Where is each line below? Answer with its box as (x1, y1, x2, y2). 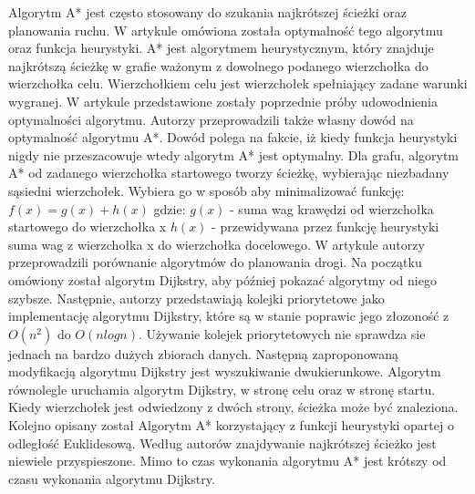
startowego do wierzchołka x (8, 217, 167, 236)
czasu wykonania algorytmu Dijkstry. (8, 468, 215, 488)
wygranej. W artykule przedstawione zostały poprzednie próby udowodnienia (8, 91, 438, 110)
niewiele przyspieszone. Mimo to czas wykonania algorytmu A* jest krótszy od (8, 451, 447, 470)
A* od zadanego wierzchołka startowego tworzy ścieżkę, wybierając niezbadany (8, 163, 449, 182)
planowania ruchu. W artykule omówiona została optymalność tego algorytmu (8, 20, 443, 39)
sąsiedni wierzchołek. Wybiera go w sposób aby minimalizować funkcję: (8, 180, 405, 200)
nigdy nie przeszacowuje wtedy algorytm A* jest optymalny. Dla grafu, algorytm (8, 145, 460, 164)
